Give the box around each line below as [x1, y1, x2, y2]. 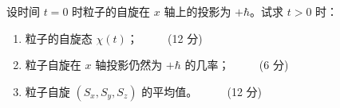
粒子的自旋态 [25, 29, 93, 46]
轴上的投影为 [164, 3, 231, 19]
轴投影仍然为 [95, 56, 163, 73]
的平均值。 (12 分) [141, 83, 263, 99]
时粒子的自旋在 [72, 3, 151, 19]
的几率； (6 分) [184, 56, 289, 73]
